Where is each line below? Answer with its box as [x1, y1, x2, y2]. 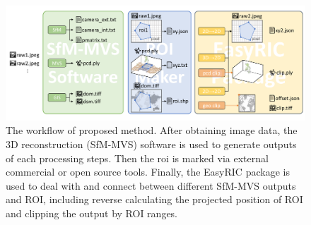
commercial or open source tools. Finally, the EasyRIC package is [6, 164, 290, 179]
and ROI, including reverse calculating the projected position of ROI [6, 192, 303, 207]
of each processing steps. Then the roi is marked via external [6, 150, 269, 165]
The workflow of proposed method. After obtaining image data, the [6, 123, 298, 138]
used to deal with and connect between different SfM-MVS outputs [6, 178, 296, 193]
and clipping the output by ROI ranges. [6, 205, 178, 220]
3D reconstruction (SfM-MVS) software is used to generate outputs [6, 136, 297, 151]
